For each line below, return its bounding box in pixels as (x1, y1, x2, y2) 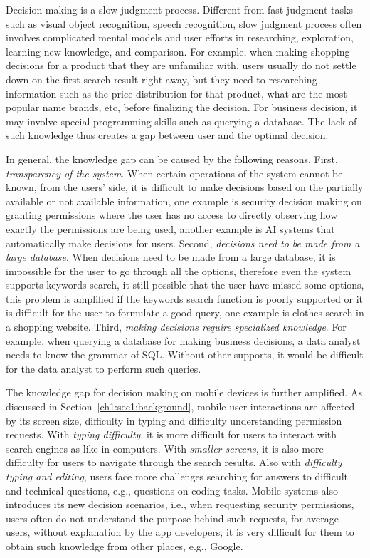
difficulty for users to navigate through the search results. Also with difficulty (6, 455, 342, 470)
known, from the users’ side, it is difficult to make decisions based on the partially (6, 180, 364, 195)
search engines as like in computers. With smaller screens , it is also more (6, 440, 324, 455)
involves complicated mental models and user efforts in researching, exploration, (6, 30, 354, 45)
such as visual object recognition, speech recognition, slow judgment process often (6, 16, 362, 31)
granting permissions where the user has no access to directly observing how (6, 207, 338, 222)
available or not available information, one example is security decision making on (6, 193, 362, 208)
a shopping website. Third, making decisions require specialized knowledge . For (6, 319, 347, 334)
